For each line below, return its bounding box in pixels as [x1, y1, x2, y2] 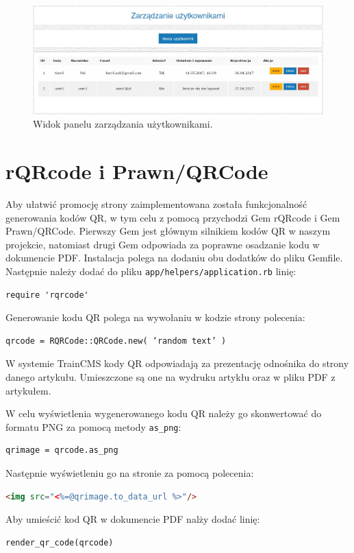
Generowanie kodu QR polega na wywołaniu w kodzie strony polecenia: [5, 310, 305, 325]
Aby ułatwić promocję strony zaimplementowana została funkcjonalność [5, 197, 307, 211]
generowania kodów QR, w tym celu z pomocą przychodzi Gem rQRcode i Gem [5, 210, 340, 224]
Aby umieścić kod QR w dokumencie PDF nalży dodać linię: [5, 512, 260, 526]
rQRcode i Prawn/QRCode [5, 157, 268, 185]
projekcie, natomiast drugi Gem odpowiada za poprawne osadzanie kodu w [5, 237, 320, 251]
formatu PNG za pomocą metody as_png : [5, 419, 181, 434]
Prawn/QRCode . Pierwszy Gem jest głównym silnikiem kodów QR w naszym [5, 224, 331, 238]
